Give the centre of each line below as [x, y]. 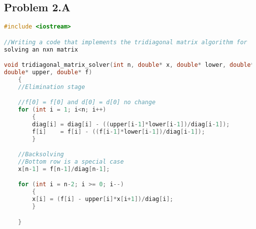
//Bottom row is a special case [71, 162]
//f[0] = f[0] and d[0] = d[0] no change [87, 102]
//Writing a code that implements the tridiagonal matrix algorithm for [126, 42]
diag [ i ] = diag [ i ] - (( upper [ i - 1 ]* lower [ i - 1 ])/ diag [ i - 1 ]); [131, 124]
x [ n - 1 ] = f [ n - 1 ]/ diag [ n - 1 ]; [64, 169]
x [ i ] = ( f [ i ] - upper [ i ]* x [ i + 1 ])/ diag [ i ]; [103, 199]
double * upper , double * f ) [48, 72]
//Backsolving [41, 155]
